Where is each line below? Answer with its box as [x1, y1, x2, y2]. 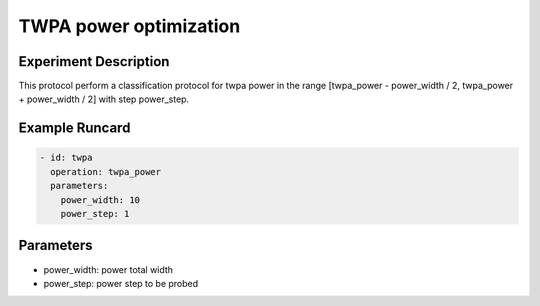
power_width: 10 [60, 194, 140, 205]
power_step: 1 [60, 208, 130, 220]
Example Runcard [18, 120, 131, 137]
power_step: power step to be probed [43, 277, 199, 289]
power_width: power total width [43, 263, 174, 275]
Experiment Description [18, 53, 170, 70]
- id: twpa [39, 152, 93, 164]
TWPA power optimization [18, 15, 241, 37]
